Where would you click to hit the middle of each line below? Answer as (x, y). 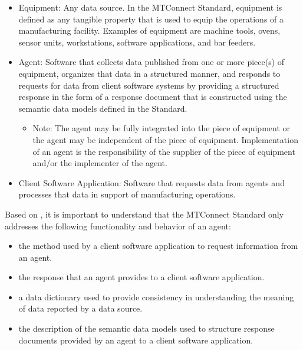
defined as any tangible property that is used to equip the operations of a (151, 19)
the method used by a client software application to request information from (158, 246)
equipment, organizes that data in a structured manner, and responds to (149, 73)
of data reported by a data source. (80, 308)
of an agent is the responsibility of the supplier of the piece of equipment (164, 151)
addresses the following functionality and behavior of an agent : (118, 226)
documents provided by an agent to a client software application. (136, 340)
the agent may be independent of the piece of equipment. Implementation (165, 139)
